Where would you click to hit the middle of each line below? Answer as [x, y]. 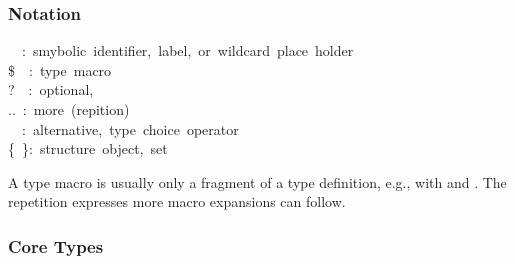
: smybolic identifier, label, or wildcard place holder [187, 50]
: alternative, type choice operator [130, 128]
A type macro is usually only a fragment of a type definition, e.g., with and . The [257, 181]
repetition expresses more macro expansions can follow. [177, 201]
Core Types [56, 245]
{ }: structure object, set [88, 148]
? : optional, [51, 89]
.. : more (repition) [69, 109]
